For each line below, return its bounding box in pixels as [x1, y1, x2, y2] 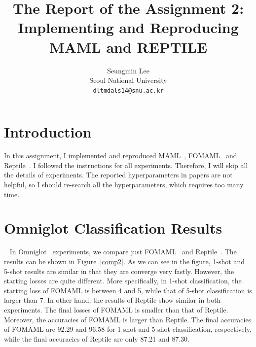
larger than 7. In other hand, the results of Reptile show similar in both [4, 295, 221, 305]
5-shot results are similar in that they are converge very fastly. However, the [4, 266, 234, 276]
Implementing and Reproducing [18, 17, 239, 37]
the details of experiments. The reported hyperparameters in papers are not [4, 170, 233, 180]
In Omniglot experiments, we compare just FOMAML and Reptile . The [9, 246, 237, 257]
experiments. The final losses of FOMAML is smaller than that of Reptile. [4, 304, 228, 314]
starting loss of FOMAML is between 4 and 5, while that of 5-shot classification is [4, 285, 252, 295]
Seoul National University [89, 75, 167, 85]
